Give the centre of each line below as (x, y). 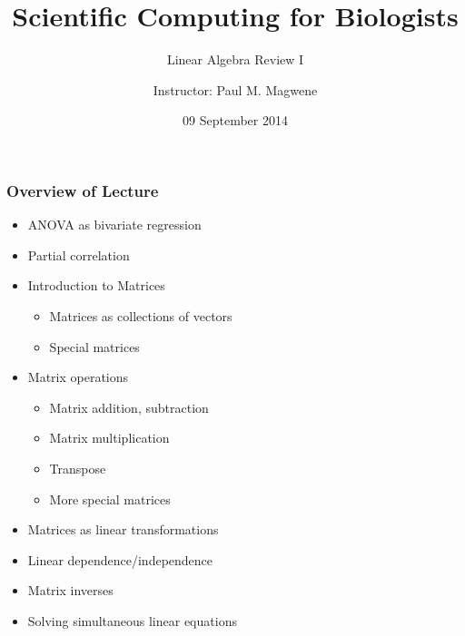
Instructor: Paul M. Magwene (235, 89)
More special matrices (110, 499)
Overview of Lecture (83, 190)
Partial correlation (79, 254)
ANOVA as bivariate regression (114, 225)
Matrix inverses (70, 590)
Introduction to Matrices (96, 285)
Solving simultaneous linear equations (132, 620)
